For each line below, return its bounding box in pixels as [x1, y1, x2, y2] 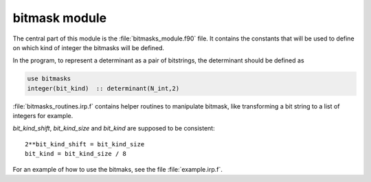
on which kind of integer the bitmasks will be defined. [12, 43, 165, 52]
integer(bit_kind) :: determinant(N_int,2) [27, 84, 180, 92]
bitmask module [12, 10, 106, 25]
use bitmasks [27, 75, 71, 82]
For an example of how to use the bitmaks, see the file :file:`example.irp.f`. [12, 165, 223, 173]
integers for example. [12, 112, 74, 120]
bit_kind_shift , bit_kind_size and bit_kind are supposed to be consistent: [12, 124, 216, 133]
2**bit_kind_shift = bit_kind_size [25, 140, 145, 148]
